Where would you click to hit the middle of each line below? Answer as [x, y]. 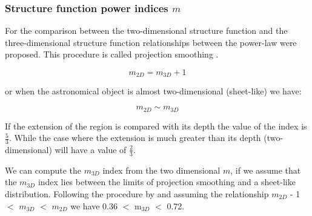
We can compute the [43, 170]
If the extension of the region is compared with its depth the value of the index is [156, 126]
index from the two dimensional [161, 170]
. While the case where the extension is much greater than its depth [135, 138]
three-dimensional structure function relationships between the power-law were [151, 42]
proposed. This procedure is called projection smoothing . [112, 54]
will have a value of [91, 149]
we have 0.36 [94, 205]
